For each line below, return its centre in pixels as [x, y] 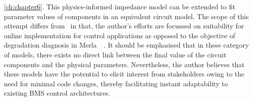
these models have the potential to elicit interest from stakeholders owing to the [124, 74]
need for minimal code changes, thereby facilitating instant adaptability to [116, 83]
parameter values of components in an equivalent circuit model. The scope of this [126, 16]
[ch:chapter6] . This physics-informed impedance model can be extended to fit [120, 6]
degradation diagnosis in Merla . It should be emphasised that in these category [126, 45]
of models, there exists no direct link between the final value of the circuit [115, 54]
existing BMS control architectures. [57, 93]
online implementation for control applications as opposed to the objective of [120, 35]
